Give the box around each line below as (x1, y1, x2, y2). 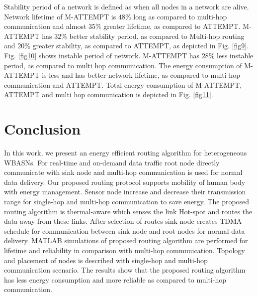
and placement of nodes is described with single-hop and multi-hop (4, 255, 208, 265)
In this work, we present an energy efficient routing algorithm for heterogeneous (4, 148, 247, 158)
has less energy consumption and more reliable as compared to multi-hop (4, 274, 226, 285)
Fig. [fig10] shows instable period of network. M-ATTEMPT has (4, 50, 200, 60)
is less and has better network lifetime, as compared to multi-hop (42, 70, 240, 80)
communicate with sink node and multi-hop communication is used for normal (4, 167, 243, 177)
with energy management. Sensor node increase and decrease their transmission (4, 186, 246, 197)
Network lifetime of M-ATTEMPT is (4, 11, 116, 21)
